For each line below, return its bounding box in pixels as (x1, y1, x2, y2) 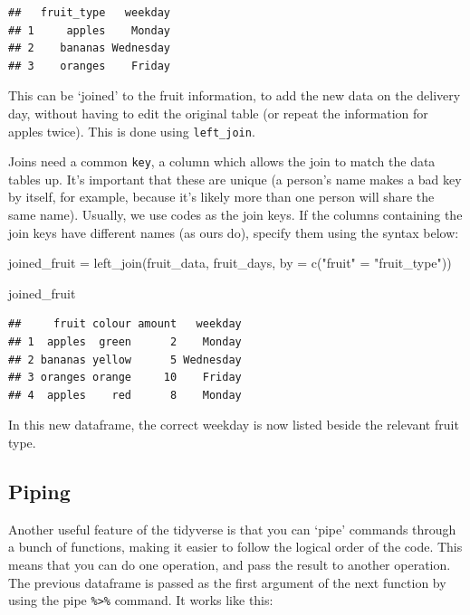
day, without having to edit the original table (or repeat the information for (8, 103, 428, 122)
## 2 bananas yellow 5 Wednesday (8, 353, 242, 366)
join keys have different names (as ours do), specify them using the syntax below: (8, 222, 459, 241)
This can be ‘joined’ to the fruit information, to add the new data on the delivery (8, 86, 461, 105)
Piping (8, 477, 71, 505)
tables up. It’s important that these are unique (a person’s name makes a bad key (8, 169, 462, 188)
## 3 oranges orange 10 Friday (8, 371, 242, 384)
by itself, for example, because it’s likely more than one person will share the (8, 187, 435, 206)
